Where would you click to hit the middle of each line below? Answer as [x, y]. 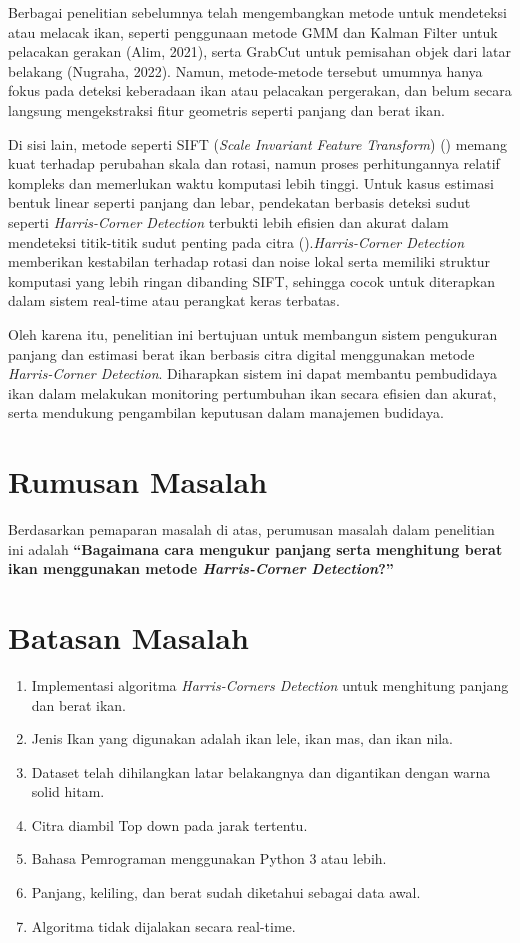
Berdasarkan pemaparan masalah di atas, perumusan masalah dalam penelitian [251, 529]
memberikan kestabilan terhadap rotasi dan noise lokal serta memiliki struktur [249, 261]
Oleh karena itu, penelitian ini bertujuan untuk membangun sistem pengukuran [253, 333]
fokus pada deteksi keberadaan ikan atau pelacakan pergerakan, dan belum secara [260, 90]
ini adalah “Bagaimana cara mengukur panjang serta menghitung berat [255, 548]
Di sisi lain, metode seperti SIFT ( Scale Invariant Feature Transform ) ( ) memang [258, 143]
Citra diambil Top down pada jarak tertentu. [169, 824]
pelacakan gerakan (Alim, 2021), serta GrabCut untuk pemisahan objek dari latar [259, 51]
